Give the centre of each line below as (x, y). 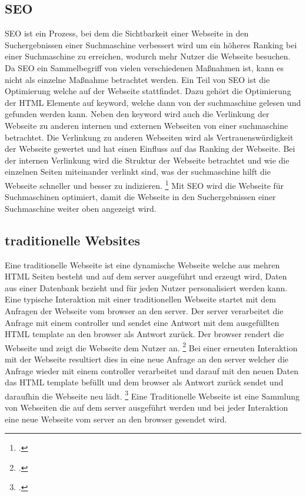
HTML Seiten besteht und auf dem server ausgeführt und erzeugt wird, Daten (146, 276)
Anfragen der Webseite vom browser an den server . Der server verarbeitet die (144, 310)
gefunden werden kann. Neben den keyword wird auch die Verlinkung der (137, 114)
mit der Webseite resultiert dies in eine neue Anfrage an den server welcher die (147, 359)
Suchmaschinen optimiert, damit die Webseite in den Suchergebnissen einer (140, 197)
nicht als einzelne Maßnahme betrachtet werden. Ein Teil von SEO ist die (137, 79)
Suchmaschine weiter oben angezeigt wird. (81, 208)
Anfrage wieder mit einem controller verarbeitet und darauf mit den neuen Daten (152, 370)
